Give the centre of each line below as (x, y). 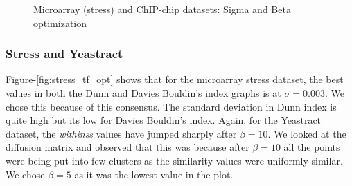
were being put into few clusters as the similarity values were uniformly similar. (174, 160)
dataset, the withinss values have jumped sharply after (121, 133)
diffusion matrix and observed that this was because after (127, 147)
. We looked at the (307, 133)
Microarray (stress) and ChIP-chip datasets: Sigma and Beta (162, 9)
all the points (312, 147)
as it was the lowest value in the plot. (154, 174)
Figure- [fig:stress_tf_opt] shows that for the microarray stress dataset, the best (175, 79)
